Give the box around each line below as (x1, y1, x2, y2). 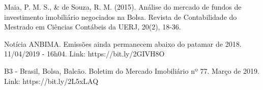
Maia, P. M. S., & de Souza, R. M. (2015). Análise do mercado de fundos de (4, 2, 242, 12)
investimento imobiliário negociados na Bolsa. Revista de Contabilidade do (4, 11, 237, 22)
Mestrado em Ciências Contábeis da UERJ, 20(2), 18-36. (4, 21, 181, 32)
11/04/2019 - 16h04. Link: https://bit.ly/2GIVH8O (4, 48, 165, 59)
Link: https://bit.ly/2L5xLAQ (4, 75, 99, 86)
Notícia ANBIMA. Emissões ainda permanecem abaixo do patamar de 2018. (4, 38, 242, 49)
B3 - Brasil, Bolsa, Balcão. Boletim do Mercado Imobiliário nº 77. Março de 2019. (4, 65, 259, 76)
